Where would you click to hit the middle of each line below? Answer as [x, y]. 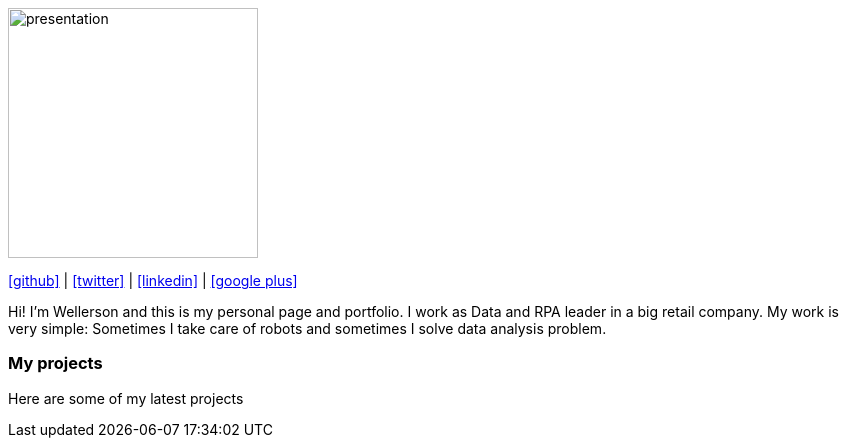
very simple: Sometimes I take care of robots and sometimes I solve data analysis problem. [307, 328]
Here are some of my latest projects [126, 398]
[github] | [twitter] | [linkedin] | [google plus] [153, 280]
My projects [55, 363]
